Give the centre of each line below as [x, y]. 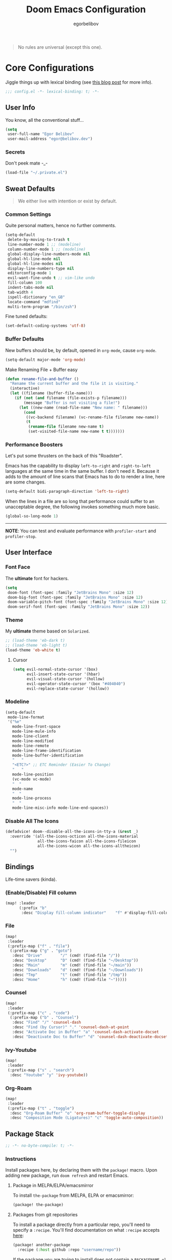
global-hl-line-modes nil [35, 264]
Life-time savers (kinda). [31, 879]
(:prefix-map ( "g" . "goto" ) [41, 951]
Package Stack [30, 1134]
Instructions [21, 1159]
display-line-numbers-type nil [41, 268]
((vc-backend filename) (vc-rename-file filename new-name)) [92, 417]
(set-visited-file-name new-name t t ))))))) [76, 432]
